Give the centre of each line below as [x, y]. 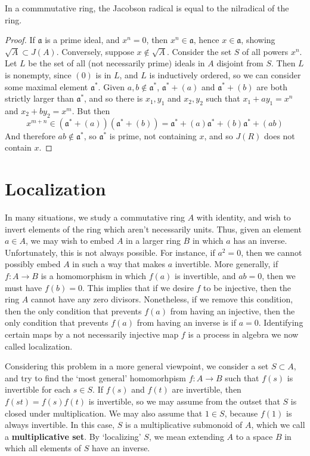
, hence [206, 40]
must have [24, 287]
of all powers [265, 51]
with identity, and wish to [244, 217]
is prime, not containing [153, 135]
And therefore [30, 135]
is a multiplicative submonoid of [184, 425]
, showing [258, 40]
